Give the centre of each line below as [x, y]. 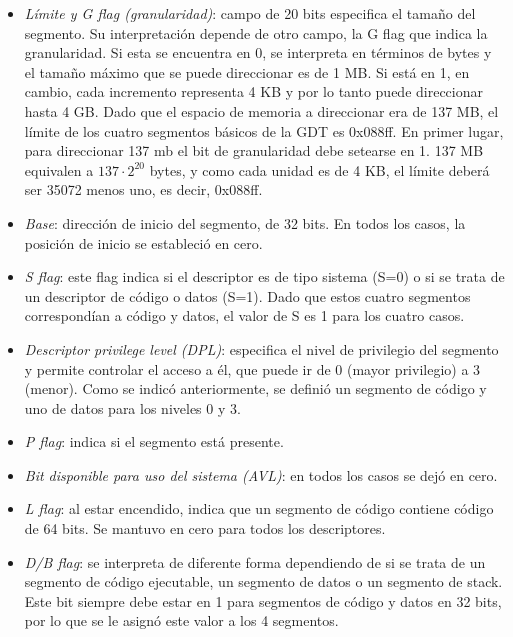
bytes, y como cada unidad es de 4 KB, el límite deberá [319, 169]
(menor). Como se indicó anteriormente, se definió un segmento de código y [255, 388]
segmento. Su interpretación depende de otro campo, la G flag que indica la [256, 32]
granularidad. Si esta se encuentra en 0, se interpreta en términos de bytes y [258, 52]
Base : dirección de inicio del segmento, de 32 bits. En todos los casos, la [245, 222]
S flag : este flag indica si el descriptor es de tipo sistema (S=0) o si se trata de [264, 276]
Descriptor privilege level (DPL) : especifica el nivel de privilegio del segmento [261, 348]
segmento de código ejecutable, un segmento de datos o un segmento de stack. [263, 581]
